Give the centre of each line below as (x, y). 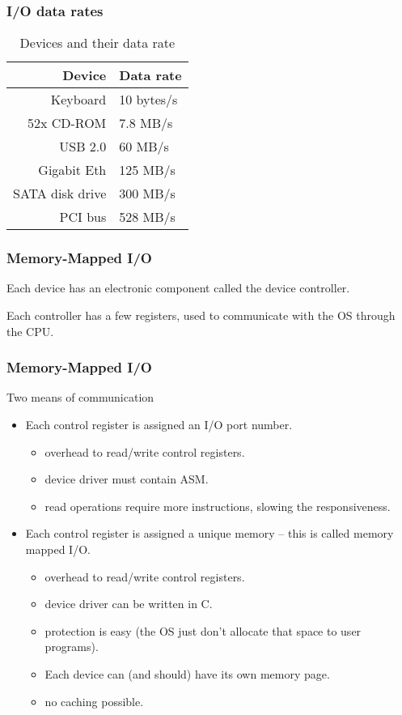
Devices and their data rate (97, 43)
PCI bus (83, 217)
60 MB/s (144, 147)
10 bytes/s (148, 100)
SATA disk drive (60, 194)
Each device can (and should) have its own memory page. (187, 673)
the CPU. (30, 331)
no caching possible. (94, 701)
